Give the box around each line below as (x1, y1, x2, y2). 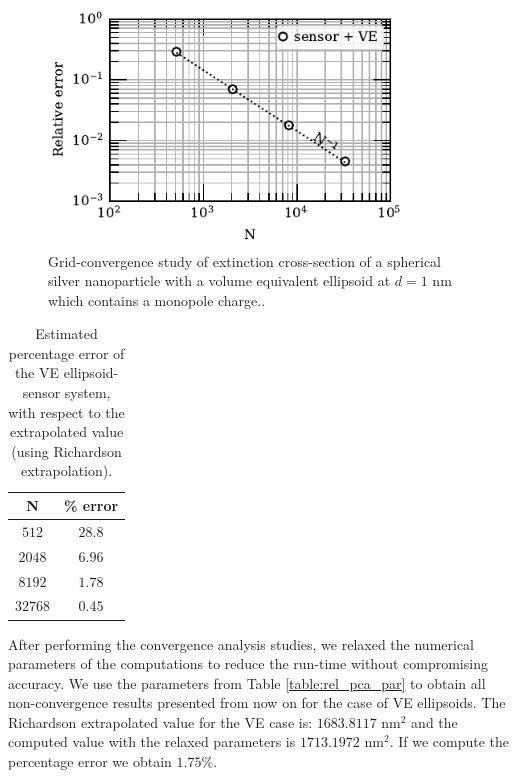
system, (64, 382, 111, 403)
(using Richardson (11, 440, 122, 461)
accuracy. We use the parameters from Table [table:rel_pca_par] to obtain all (8, 672, 486, 693)
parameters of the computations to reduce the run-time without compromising (8, 653, 488, 674)
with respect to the (8, 401, 125, 422)
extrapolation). (21, 460, 113, 481)
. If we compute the (389, 731, 509, 752)
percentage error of (8, 342, 125, 363)
